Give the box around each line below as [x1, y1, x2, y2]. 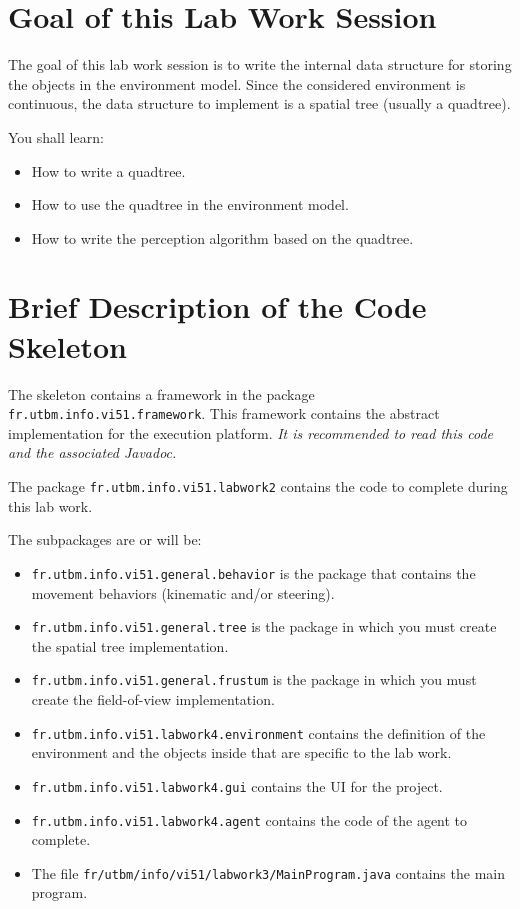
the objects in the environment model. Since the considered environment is [8, 73, 466, 94]
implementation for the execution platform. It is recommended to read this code [8, 422, 494, 443]
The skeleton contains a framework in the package [8, 383, 315, 404]
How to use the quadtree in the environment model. [31, 194, 349, 215]
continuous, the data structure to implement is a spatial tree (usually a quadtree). [8, 93, 511, 114]
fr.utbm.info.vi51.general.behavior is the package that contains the [31, 562, 476, 583]
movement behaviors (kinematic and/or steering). [31, 582, 335, 603]
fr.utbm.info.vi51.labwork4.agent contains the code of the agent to [31, 809, 468, 830]
